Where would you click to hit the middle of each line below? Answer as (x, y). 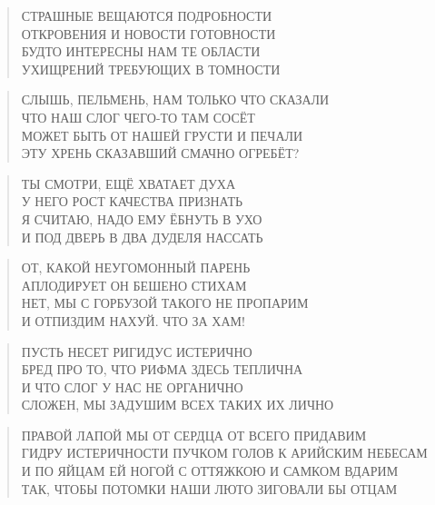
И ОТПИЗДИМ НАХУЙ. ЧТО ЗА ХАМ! (133, 320)
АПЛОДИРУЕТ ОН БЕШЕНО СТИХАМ (134, 285)
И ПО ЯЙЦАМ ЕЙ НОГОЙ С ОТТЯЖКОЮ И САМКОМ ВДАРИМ (210, 471)
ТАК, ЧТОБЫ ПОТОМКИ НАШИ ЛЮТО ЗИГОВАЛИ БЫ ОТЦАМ (209, 488)
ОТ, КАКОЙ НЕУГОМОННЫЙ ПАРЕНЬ (136, 267)
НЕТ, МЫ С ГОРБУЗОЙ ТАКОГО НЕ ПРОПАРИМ (165, 303)
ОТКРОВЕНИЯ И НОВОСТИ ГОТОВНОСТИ (148, 33)
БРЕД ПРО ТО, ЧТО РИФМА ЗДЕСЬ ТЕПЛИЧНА (162, 369)
